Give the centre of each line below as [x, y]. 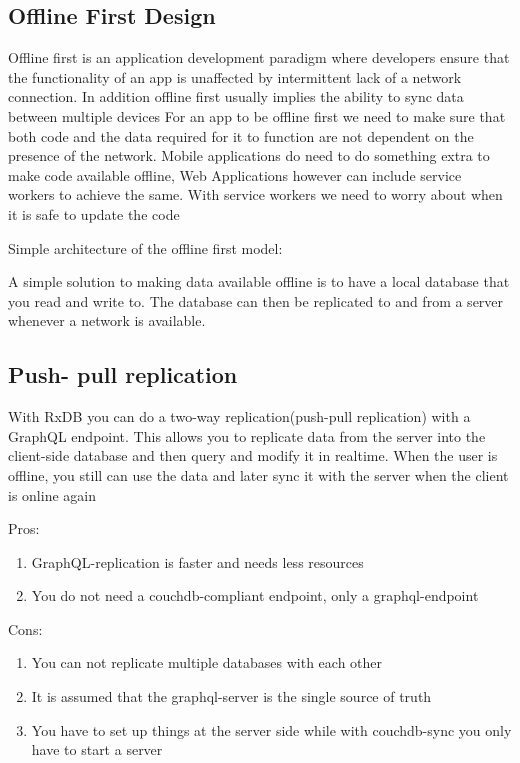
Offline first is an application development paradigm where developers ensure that [259, 57]
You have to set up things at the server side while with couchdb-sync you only [271, 729]
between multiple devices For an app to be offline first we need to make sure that [257, 115]
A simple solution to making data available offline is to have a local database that [259, 281]
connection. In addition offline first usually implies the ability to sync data [236, 96]
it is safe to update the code [94, 213]
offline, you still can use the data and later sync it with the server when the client [258, 474]
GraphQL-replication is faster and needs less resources [197, 561]
